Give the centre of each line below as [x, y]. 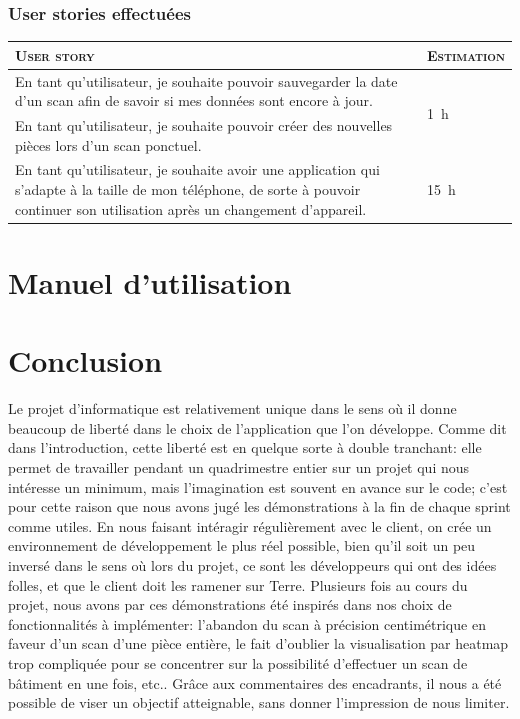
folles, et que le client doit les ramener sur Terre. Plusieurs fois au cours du [238, 584]
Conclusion [85, 360]
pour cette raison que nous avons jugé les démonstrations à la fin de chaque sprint [259, 506]
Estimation [466, 54]
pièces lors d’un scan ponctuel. [108, 144]
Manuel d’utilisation [150, 281]
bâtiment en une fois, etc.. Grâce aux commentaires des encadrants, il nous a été [255, 682]
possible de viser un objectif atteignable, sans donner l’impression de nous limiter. [259, 702]
